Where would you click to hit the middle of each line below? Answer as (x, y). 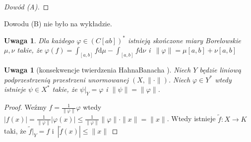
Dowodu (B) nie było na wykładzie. (58, 23)
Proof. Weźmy (25, 107)
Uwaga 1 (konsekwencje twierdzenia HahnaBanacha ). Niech (97, 70)
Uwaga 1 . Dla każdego (39, 40)
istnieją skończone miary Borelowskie (184, 40)
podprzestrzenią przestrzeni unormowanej (66, 79)
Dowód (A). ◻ (27, 6)
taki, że (15, 130)
